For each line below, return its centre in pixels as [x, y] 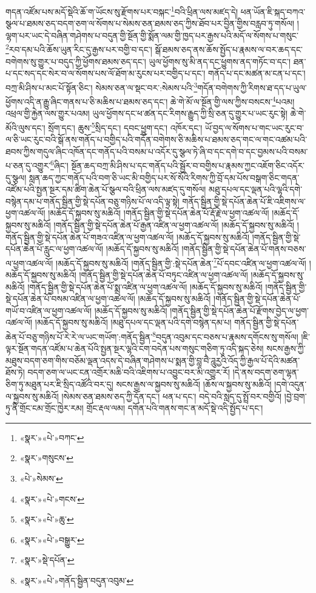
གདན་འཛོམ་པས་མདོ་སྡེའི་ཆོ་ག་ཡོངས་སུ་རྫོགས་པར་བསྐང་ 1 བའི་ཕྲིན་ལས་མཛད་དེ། [122, 11]
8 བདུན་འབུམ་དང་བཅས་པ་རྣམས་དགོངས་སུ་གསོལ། [225, 336]
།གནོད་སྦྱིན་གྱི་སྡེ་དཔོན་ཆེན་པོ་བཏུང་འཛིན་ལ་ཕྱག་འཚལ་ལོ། [163, 275]
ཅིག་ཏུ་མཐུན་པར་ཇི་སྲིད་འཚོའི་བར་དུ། [59, 384]
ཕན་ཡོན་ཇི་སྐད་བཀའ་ [273, 11]
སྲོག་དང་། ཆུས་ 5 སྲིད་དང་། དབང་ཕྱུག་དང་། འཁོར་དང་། [125, 126]
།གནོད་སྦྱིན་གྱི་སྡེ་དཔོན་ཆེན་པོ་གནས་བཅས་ [244, 249]
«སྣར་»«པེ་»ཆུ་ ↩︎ [47, 519]
